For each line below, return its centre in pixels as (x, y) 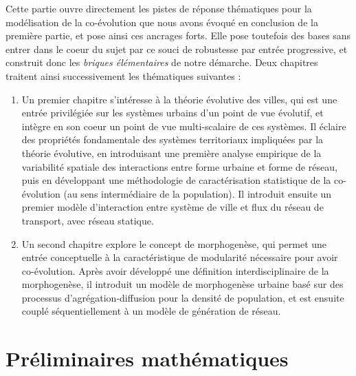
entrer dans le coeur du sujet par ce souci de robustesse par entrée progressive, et (177, 49)
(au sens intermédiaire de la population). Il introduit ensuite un (198, 193)
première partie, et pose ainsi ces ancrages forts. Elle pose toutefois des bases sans (178, 35)
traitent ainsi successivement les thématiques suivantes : (123, 75)
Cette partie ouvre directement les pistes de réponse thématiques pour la (159, 8)
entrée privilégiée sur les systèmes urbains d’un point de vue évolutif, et (173, 113)
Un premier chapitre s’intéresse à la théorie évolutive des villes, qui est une (179, 99)
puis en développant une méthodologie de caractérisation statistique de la (176, 180)
